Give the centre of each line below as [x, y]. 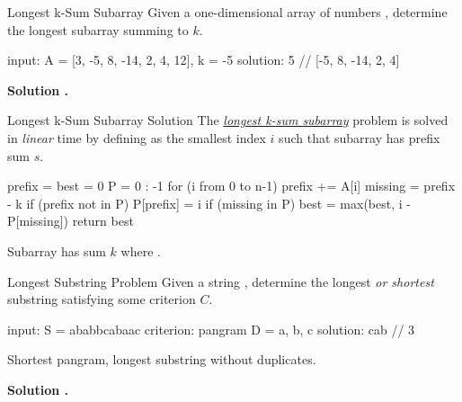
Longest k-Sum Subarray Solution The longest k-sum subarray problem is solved [228, 120]
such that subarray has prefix [360, 137]
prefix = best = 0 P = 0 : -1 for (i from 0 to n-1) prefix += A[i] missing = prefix [231, 186]
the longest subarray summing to [98, 29]
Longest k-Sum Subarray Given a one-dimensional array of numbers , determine [227, 12]
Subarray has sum [57, 250]
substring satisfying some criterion [102, 299]
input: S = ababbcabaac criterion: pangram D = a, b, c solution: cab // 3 [211, 329]
